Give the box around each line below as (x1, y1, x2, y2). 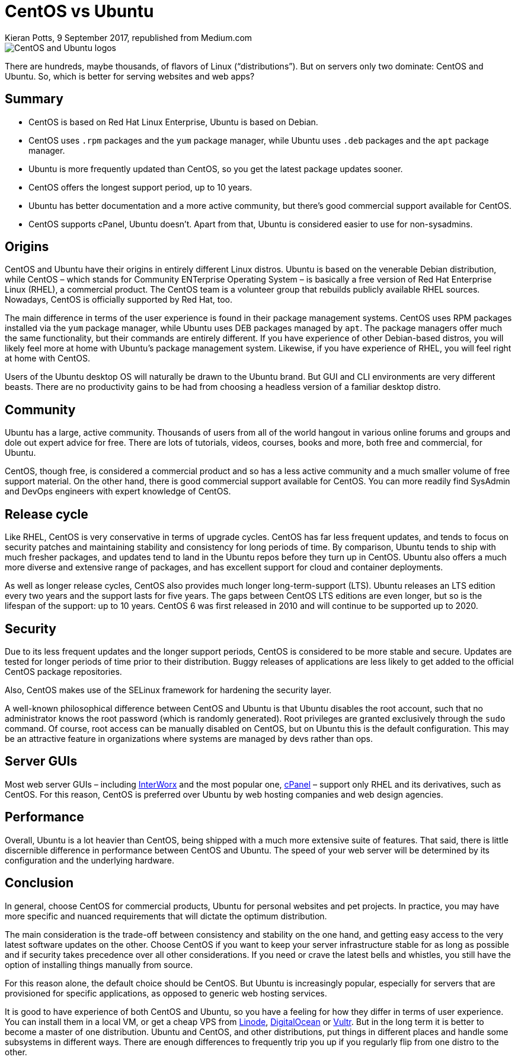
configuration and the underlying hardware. (5, 855, 174, 865)
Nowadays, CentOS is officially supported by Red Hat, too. (5, 294, 233, 305)
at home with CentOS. (5, 353, 91, 364)
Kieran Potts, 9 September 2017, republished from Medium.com (5, 32, 252, 43)
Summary (5, 91, 63, 107)
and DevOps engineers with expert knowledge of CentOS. (5, 486, 231, 497)
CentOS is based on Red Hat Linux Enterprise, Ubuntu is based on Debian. (28, 116, 318, 127)
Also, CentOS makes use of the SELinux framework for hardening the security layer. (5, 684, 332, 695)
